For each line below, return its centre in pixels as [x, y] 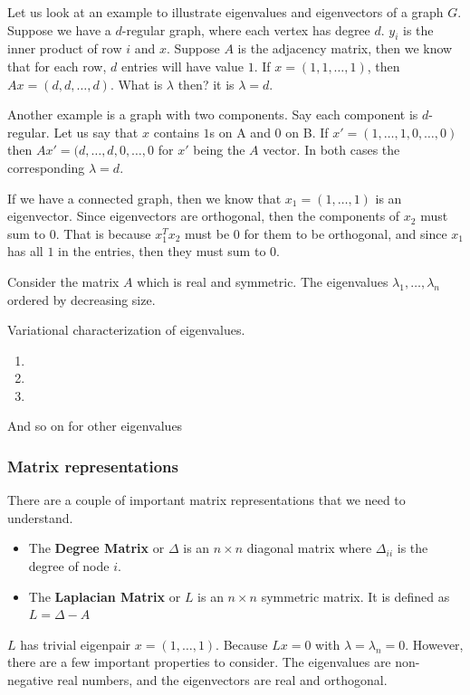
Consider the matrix [63, 281]
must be [207, 233]
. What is [136, 84]
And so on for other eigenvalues [95, 426]
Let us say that [96, 132]
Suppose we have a [59, 29]
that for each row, [57, 66]
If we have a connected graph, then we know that [144, 198]
